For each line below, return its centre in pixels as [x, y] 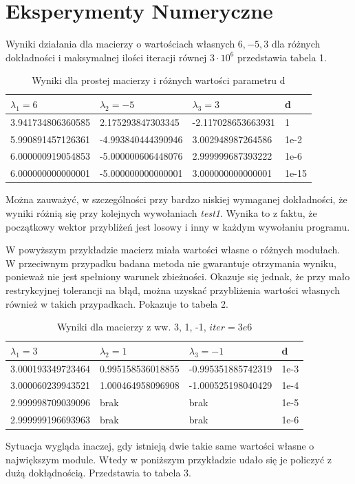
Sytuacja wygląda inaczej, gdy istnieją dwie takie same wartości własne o [160, 446]
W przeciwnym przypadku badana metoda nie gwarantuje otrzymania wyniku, [171, 263]
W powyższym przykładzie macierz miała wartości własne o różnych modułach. [173, 250]
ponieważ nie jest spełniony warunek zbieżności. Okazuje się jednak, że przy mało [178, 276]
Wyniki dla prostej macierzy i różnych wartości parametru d [159, 80]
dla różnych [296, 44]
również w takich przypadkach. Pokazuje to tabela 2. [117, 303]
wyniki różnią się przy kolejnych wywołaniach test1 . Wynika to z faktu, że [161, 212]
